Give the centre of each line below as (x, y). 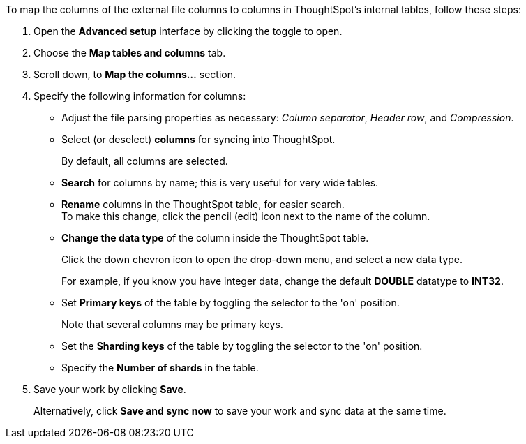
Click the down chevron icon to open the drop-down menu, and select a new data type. (262, 259)
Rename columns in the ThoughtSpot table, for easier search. (203, 204)
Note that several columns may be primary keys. (172, 324)
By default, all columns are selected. (145, 161)
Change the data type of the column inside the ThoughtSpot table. (215, 238)
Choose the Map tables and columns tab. (130, 53)
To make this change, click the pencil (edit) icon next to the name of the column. (246, 216)
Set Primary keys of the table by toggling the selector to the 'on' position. (231, 303)
